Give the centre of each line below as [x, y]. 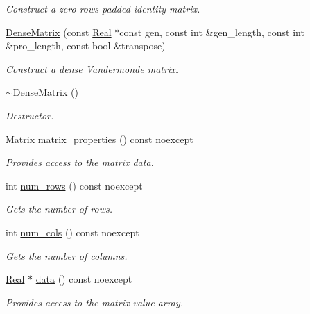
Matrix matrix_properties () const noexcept [100, 139]
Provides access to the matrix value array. [95, 302]
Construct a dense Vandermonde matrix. [92, 68]
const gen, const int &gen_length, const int [212, 32]
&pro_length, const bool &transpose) [86, 46]
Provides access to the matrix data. [80, 162]
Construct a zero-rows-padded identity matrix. [103, 8]
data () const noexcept [84, 279]
